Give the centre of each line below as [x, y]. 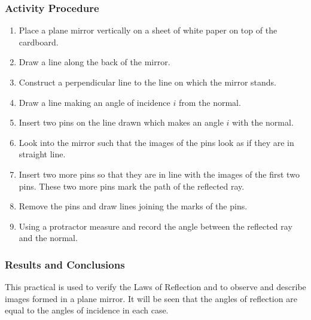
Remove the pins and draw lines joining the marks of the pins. [133, 206]
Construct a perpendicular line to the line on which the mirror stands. [148, 82]
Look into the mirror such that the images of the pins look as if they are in [156, 142]
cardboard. [39, 42]
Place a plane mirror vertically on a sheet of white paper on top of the [148, 30]
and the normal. [48, 238]
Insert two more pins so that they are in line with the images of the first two [159, 174]
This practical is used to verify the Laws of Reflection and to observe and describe [155, 287]
